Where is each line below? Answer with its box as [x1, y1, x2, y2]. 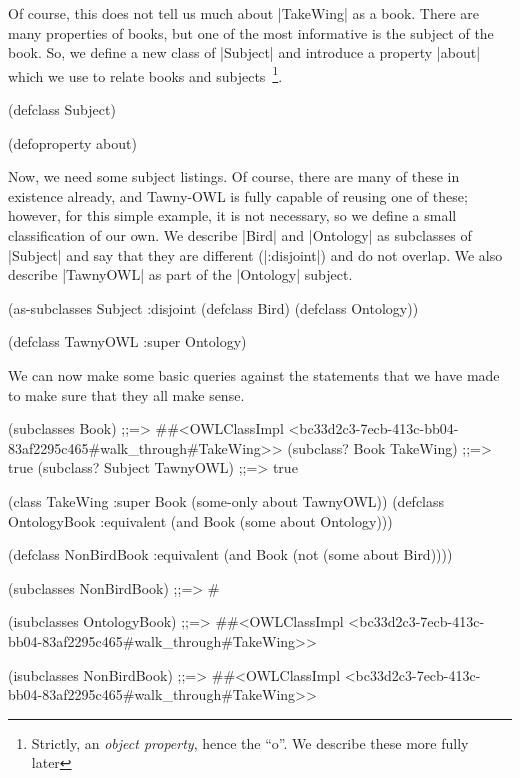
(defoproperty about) [8, 132, 137, 153]
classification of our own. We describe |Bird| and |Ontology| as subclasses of [8, 225, 472, 245]
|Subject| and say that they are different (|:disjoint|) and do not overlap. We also [8, 244, 503, 265]
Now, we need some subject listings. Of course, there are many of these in [8, 166, 460, 187]
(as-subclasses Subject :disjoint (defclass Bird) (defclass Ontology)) [8, 297, 419, 318]
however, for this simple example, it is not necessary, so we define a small [8, 205, 457, 226]
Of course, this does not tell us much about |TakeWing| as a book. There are [8, 3, 480, 23]
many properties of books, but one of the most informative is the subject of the [8, 22, 494, 43]
